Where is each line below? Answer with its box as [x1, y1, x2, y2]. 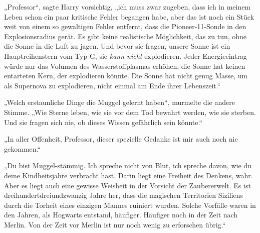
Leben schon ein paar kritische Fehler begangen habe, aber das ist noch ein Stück [4, 11, 254, 22]
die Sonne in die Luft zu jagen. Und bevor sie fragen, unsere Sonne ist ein [4, 41, 230, 51]
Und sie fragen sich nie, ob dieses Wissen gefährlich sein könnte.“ [4, 117, 203, 127]
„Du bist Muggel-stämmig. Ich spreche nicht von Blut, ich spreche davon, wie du [4, 160, 251, 171]
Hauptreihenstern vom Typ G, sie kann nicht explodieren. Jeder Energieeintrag [4, 50, 247, 61]
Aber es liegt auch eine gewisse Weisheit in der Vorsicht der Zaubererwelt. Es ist [4, 180, 251, 190]
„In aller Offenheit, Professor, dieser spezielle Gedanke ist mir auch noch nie [4, 134, 238, 144]
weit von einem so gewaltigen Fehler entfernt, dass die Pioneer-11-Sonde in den [4, 21, 246, 32]
